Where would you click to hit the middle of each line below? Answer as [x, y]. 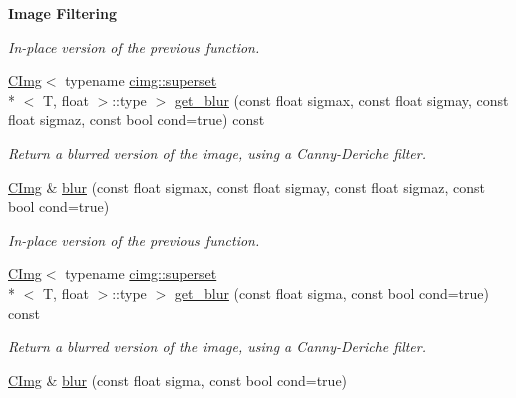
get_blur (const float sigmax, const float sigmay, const [341, 99]
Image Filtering [62, 13]
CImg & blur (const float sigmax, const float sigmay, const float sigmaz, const [246, 186]
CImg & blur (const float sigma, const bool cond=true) [178, 379]
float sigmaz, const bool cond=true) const [136, 119]
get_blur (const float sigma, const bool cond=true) [332, 292]
